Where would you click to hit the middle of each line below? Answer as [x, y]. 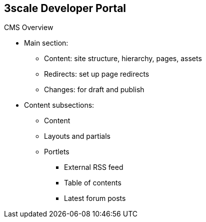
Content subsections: [59, 105]
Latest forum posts [95, 198]
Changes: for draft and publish [94, 90]
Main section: [46, 43]
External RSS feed [94, 167]
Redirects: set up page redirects [97, 74]
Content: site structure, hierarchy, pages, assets [123, 59]
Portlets [57, 152]
